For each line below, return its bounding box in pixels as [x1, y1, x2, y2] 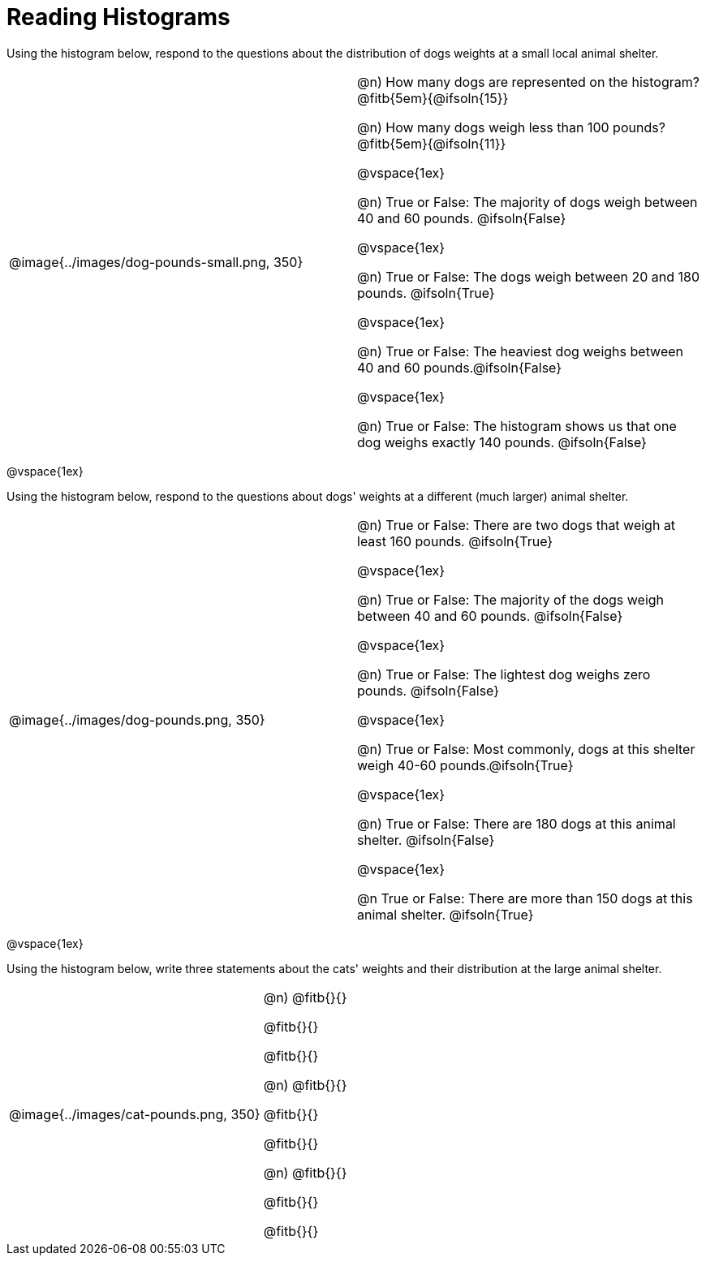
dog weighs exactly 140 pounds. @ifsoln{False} [357, 433, 647, 450]
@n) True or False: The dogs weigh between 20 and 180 [357, 268, 700, 285]
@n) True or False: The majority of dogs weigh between [357, 193, 698, 210]
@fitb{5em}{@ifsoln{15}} [357, 89, 509, 106]
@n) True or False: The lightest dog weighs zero [357, 665, 651, 683]
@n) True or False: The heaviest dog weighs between [357, 342, 684, 360]
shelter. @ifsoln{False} [357, 831, 495, 848]
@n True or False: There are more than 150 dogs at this [357, 889, 693, 907]
